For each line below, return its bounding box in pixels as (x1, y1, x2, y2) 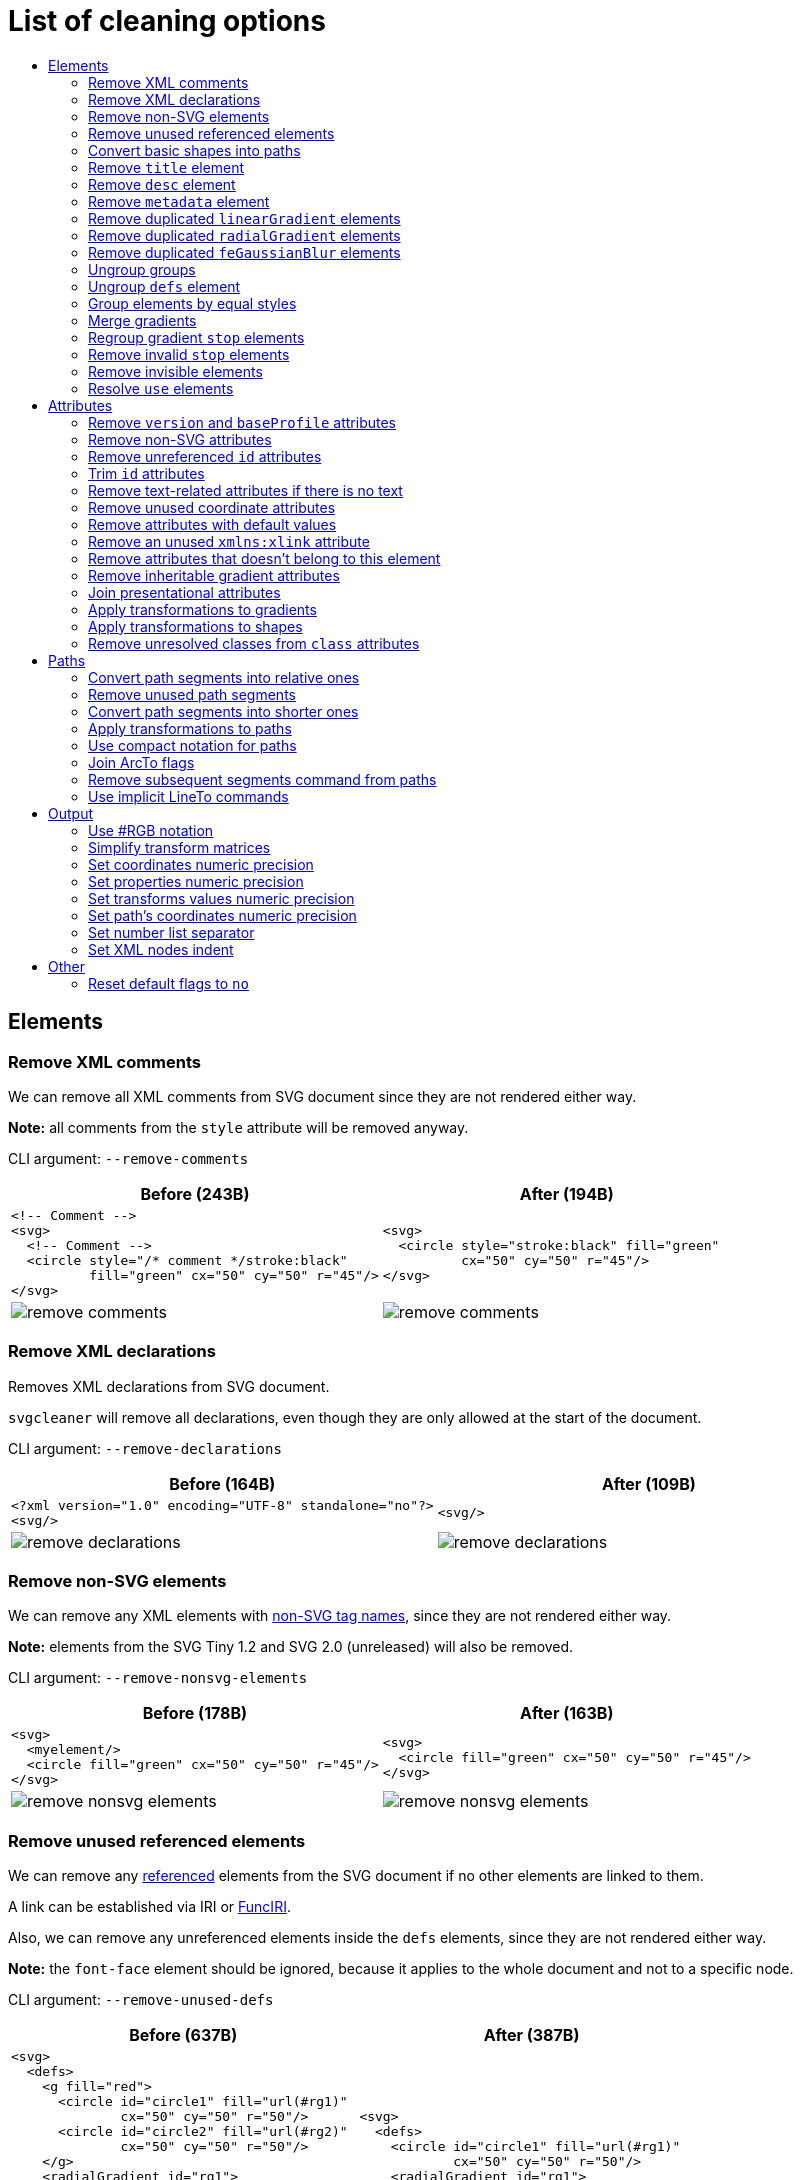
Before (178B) (142, 1703, 248, 1724)
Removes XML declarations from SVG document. (8, 1377, 330, 1395)
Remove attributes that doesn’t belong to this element (88, 549, 441, 567)
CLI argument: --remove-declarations (8, 1439, 282, 1457)
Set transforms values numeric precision (88, 889, 355, 907)
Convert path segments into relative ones (88, 668, 360, 686)
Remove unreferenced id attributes (88, 447, 322, 465)
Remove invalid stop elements (88, 345, 290, 363)
